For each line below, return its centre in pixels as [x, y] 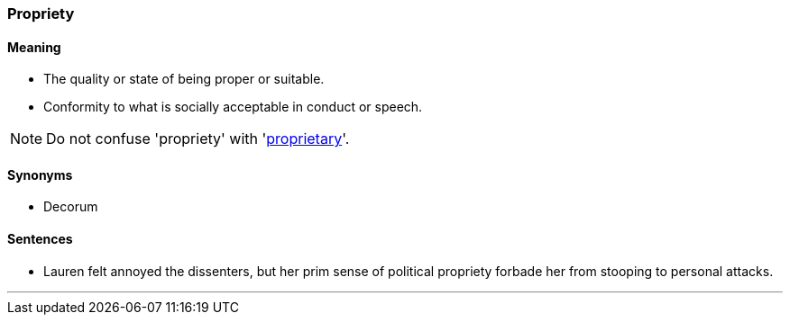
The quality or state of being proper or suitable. [184, 79]
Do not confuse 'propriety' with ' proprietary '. [198, 139]
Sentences [40, 239]
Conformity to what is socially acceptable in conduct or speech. [233, 107]
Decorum [71, 207]
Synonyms [40, 174]
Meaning [34, 47]
